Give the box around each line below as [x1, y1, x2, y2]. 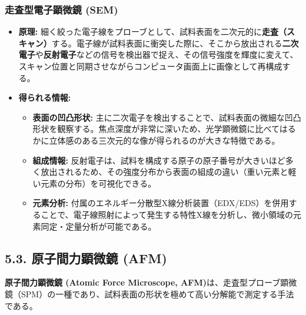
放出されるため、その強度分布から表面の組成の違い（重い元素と [41, 165, 288, 178]
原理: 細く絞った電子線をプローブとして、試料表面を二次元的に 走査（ [18, 25, 287, 38]
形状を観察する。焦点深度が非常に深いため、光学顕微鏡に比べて [32, 122, 280, 135]
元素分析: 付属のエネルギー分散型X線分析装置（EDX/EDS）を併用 [32, 197, 289, 209]
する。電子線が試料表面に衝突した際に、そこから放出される [51, 37, 282, 49]
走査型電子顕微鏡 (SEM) [5, 2, 118, 16]
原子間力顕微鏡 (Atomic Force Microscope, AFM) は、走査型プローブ [5, 276, 281, 289]
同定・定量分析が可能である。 [41, 220, 157, 232]
